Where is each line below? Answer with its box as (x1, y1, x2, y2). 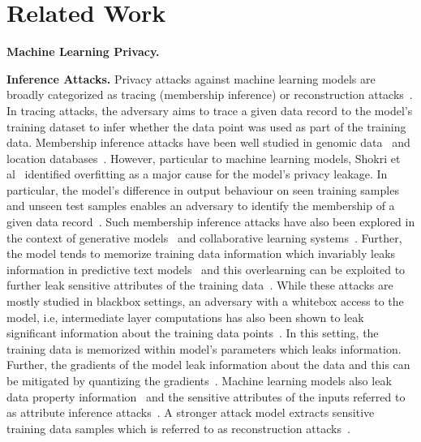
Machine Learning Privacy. (6, 43, 160, 60)
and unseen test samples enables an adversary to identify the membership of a (6, 197, 395, 214)
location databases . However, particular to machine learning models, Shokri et (6, 149, 401, 166)
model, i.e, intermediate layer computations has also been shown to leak (6, 308, 364, 325)
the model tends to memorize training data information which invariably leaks (6, 245, 396, 262)
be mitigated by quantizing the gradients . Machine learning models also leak (6, 372, 392, 388)
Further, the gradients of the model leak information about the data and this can (6, 356, 410, 373)
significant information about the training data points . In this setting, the (6, 324, 379, 341)
